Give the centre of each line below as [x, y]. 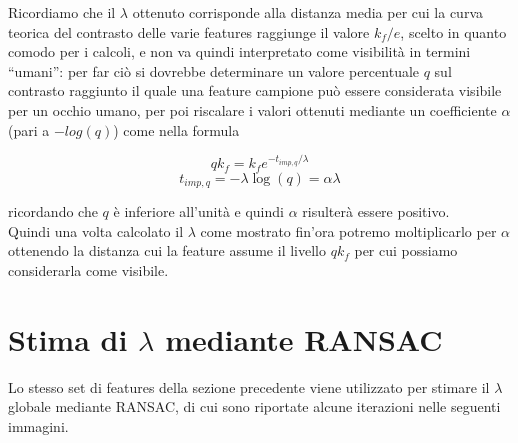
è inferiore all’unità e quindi [198, 211]
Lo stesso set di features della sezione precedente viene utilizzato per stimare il [249, 386]
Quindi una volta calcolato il [96, 230]
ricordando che [53, 211]
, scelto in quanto [453, 31]
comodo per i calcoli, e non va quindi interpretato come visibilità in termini [239, 51]
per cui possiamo [406, 250]
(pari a [29, 129]
